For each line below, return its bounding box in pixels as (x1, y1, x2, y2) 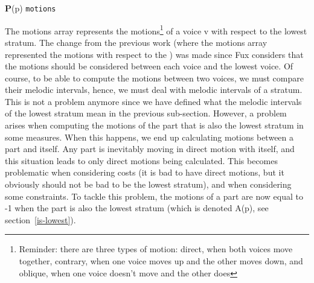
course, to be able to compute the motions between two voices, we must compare (5, 71, 304, 84)
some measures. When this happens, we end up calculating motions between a (5, 130, 294, 143)
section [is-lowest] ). (5, 213, 76, 226)
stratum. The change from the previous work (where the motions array (5, 36, 268, 48)
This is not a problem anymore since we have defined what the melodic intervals (5, 95, 302, 107)
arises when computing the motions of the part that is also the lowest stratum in (5, 119, 304, 132)
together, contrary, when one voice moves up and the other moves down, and (19, 255, 303, 267)
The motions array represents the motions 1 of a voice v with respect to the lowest (5, 22, 307, 37)
